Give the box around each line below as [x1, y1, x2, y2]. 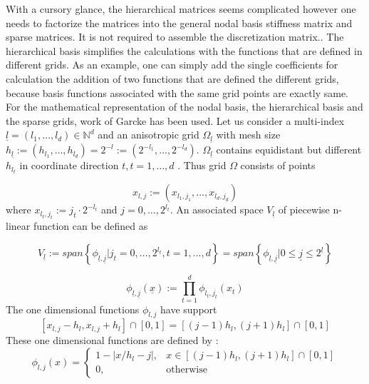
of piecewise [278, 202, 330, 217]
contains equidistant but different [216, 142, 362, 157]
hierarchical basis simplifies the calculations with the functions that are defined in [6, 43, 363, 58]
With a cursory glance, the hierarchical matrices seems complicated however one [6, 1, 356, 16]
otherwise [166, 365, 207, 375]
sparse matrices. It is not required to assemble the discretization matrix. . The [6, 29, 344, 44]
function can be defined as [33, 218, 148, 233]
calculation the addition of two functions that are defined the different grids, [6, 71, 339, 86]
